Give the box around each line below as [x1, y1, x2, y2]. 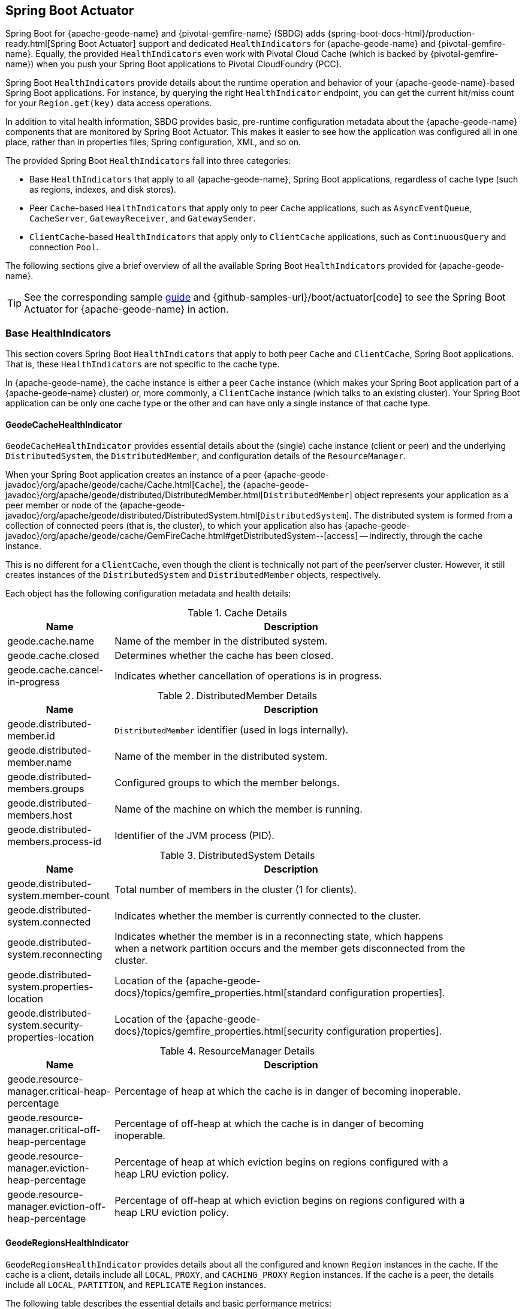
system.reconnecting [7, 948, 102, 961]
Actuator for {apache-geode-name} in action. [24, 303, 229, 316]
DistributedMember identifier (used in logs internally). [114, 724, 349, 736]
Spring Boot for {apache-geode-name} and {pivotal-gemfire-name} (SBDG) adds [5, 28, 325, 39]
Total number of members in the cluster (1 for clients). [114, 883, 357, 896]
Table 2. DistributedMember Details [158, 690, 317, 702]
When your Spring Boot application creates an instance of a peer [5, 469, 261, 480]
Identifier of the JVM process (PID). [114, 829, 274, 842]
